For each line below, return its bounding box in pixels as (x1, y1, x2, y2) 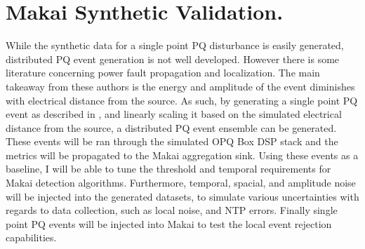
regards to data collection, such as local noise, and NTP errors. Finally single (6, 203, 338, 217)
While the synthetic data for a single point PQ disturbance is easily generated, (6, 38, 344, 53)
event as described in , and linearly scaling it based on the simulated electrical (6, 107, 342, 121)
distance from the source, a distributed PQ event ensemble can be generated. (6, 120, 337, 135)
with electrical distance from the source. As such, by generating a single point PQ (6, 93, 358, 107)
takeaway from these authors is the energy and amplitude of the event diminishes (6, 79, 355, 93)
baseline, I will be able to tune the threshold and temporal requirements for (6, 161, 331, 176)
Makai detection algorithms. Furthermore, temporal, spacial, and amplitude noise (6, 175, 356, 190)
